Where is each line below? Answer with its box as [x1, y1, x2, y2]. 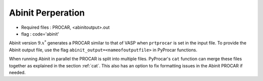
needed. [9, 69, 26, 75]
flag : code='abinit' [21, 31, 59, 37]
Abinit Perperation [9, 7, 85, 18]
